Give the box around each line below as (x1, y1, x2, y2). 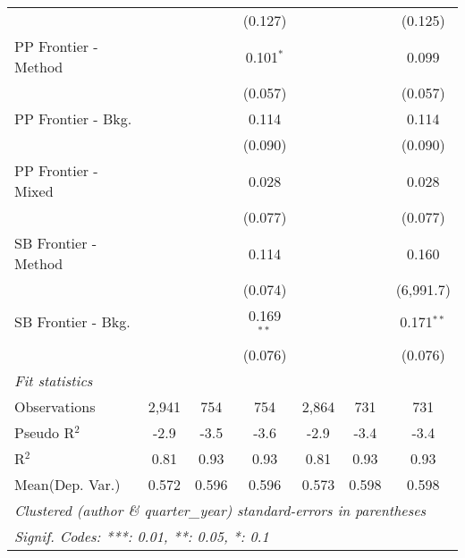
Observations (14, 395, 96, 417)
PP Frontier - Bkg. (14, 108, 132, 129)
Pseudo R (14, 421, 75, 443)
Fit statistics (14, 369, 93, 391)
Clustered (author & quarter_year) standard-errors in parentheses (14, 499, 427, 520)
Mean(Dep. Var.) (14, 473, 121, 495)
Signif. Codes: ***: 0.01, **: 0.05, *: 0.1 (14, 525, 269, 546)
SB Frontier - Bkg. (14, 311, 131, 333)
